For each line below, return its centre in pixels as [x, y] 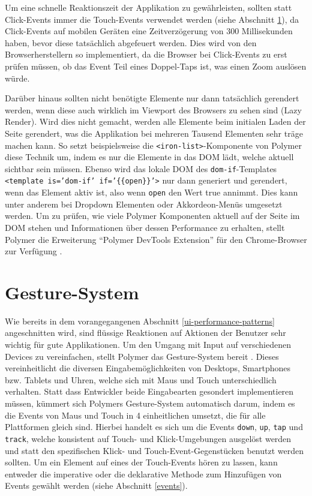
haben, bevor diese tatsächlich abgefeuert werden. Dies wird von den [131, 42]
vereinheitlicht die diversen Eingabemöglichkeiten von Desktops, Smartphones [148, 368]
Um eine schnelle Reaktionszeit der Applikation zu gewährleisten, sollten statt [148, 7]
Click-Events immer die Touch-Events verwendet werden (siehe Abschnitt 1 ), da [152, 19]
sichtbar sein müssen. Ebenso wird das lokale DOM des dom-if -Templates [141, 168]
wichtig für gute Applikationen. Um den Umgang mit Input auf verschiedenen [148, 345]
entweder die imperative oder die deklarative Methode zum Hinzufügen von [143, 474]
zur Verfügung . [34, 251]
